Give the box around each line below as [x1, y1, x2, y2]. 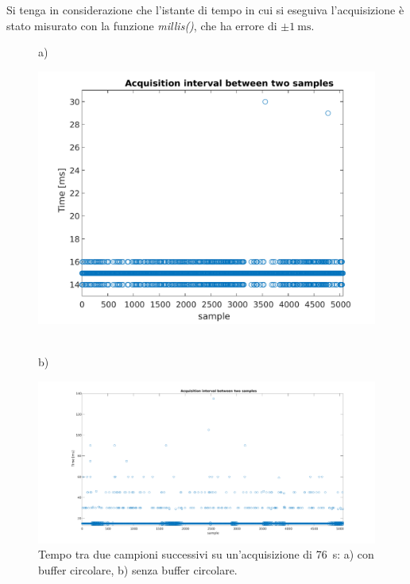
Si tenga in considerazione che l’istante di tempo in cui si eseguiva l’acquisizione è [6, 2, 404, 17]
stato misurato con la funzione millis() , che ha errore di [6, 17, 277, 33]
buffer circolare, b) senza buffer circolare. [38, 561, 238, 578]
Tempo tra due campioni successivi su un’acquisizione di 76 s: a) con [38, 546, 374, 563]
